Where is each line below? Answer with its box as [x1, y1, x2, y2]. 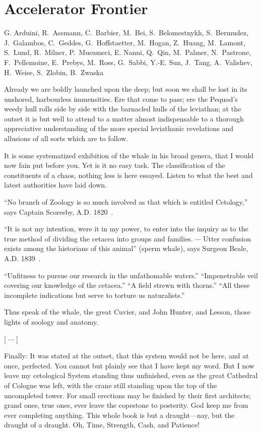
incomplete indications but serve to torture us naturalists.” [4, 289, 185, 300]
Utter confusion [203, 233, 251, 243]
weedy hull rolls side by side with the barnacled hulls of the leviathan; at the [4, 103, 241, 114]
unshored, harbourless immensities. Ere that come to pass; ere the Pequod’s [4, 93, 238, 104]
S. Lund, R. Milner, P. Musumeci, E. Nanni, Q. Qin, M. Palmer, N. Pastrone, [4, 47, 251, 57]
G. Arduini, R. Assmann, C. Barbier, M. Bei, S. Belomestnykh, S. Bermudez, [4, 27, 248, 38]
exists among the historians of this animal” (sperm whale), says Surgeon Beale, [4, 243, 248, 254]
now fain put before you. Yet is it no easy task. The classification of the [4, 160, 225, 170]
